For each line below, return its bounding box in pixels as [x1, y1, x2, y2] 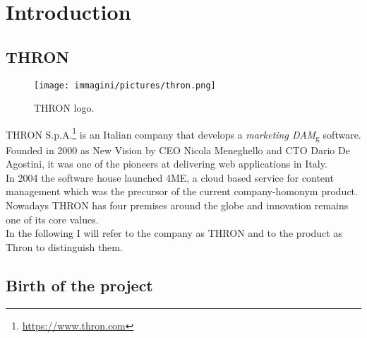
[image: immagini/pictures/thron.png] [34, 80, 216, 91]
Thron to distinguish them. [6, 239, 123, 254]
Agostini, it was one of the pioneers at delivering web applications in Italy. [6, 156, 327, 171]
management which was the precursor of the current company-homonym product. [6, 184, 358, 199]
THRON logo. [34, 100, 95, 115]
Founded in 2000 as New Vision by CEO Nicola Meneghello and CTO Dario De [6, 142, 350, 157]
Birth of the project [6, 274, 153, 296]
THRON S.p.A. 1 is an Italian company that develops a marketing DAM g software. [6, 124, 361, 144]
